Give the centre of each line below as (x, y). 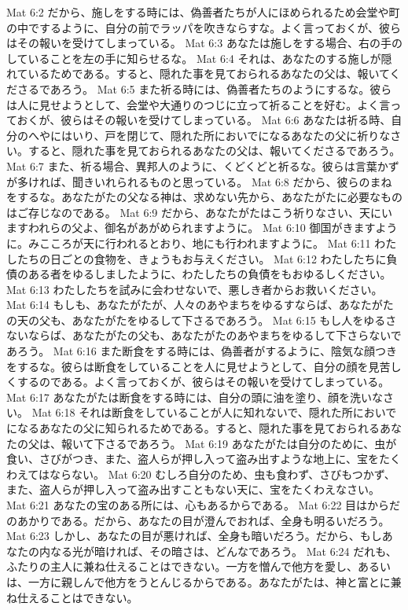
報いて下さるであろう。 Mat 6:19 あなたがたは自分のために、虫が (229, 443)
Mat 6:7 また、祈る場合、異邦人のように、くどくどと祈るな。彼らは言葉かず (203, 165)
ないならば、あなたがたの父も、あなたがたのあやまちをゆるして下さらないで (204, 335)
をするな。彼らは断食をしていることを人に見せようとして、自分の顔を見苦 (198, 366)
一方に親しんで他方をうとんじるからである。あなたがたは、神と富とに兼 (215, 581)
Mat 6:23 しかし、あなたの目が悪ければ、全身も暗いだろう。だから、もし (194, 536)
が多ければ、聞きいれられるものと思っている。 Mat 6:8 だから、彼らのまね (199, 181)
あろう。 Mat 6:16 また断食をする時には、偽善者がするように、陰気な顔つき (202, 351)
